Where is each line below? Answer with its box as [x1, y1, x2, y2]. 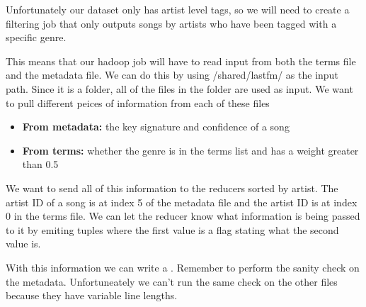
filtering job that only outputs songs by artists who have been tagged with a [6, 16, 337, 30]
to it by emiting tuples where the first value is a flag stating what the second [6, 222, 339, 237]
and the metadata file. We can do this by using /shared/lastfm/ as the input [6, 67, 338, 82]
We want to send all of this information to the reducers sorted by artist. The [6, 180, 338, 195]
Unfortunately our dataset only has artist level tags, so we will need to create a [6, 2, 350, 16]
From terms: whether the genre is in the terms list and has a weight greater [22, 143, 359, 157]
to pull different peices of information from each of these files [6, 95, 270, 110]
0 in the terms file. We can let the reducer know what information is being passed [6, 208, 360, 223]
